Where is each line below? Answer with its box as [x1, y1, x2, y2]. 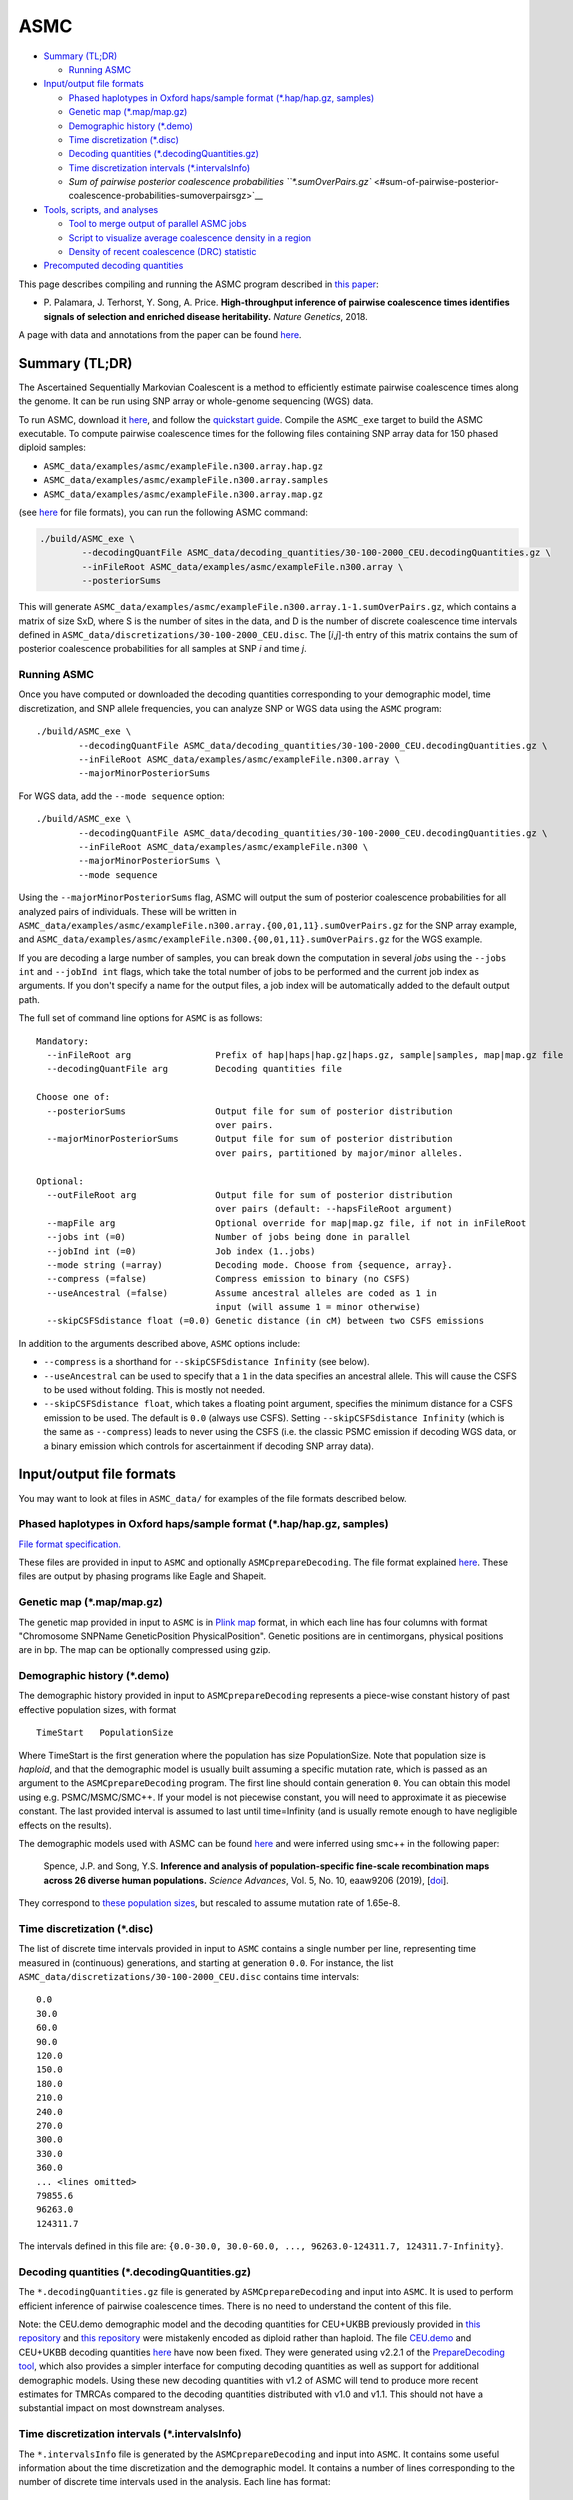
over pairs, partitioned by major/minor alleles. [215, 1147, 464, 1159]
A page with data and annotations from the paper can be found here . [18, 328, 302, 340]
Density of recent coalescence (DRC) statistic [68, 246, 257, 258]
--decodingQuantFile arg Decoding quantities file [46, 1063, 342, 1075]
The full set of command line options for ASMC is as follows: [18, 1012, 263, 1024]
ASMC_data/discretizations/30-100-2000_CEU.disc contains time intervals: [18, 1971, 360, 1983]
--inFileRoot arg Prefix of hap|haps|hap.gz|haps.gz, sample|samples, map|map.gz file [46, 1050, 564, 1061]
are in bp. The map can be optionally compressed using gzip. [18, 1644, 271, 1656]
